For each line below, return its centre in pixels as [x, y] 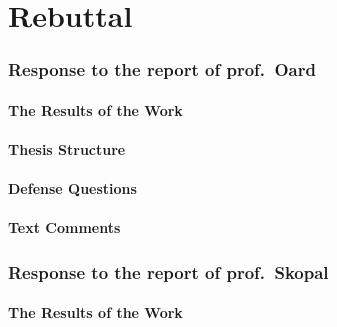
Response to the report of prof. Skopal [168, 271]
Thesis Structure [67, 149]
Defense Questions [72, 188]
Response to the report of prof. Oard [162, 69]
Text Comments [64, 227]
